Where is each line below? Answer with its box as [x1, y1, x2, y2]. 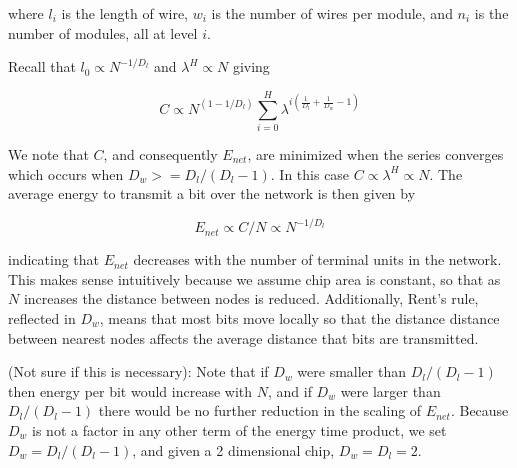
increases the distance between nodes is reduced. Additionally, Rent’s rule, [23, 288, 479, 309]
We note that [8, 143, 89, 164]
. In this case [270, 163, 350, 184]
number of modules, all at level [8, 22, 198, 43]
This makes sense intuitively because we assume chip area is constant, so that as [8, 268, 501, 289]
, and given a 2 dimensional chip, [132, 439, 335, 460]
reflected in [8, 307, 76, 328]
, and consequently [103, 143, 218, 164]
